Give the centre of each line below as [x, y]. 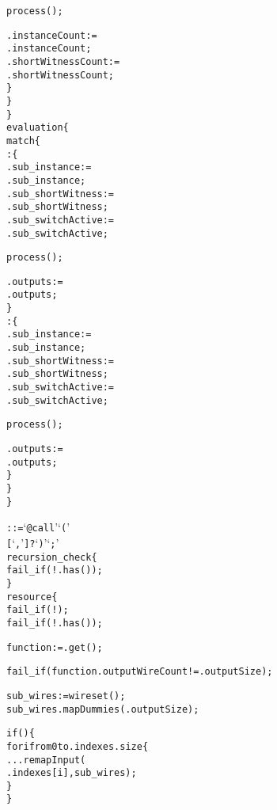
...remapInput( [46, 760]
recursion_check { [52, 557]
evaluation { [38, 128]
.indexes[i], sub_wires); [72, 773]
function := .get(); [55, 647]
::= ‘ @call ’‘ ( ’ [38, 527]
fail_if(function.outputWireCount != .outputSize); [140, 672]
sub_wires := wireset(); [66, 696]
